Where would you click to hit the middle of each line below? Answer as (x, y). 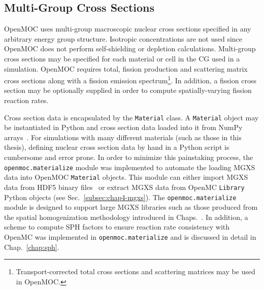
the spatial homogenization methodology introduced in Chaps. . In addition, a (126, 217)
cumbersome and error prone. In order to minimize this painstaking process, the (129, 157)
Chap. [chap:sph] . (32, 247)
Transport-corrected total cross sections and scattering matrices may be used (136, 271)
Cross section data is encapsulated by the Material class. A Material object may (131, 117)
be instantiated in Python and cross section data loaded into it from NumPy (123, 127)
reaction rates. (26, 100)
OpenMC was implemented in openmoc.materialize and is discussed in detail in (130, 237)
